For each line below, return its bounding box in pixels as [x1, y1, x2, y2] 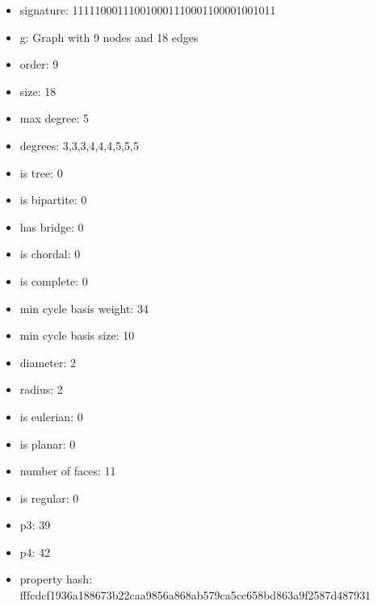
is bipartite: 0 [19, 191, 87, 208]
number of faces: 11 [19, 462, 116, 479]
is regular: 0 [19, 489, 79, 506]
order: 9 [19, 56, 59, 73]
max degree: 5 [19, 110, 89, 127]
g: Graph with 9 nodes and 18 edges [19, 28, 199, 45]
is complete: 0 [19, 272, 88, 289]
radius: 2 [19, 381, 63, 398]
